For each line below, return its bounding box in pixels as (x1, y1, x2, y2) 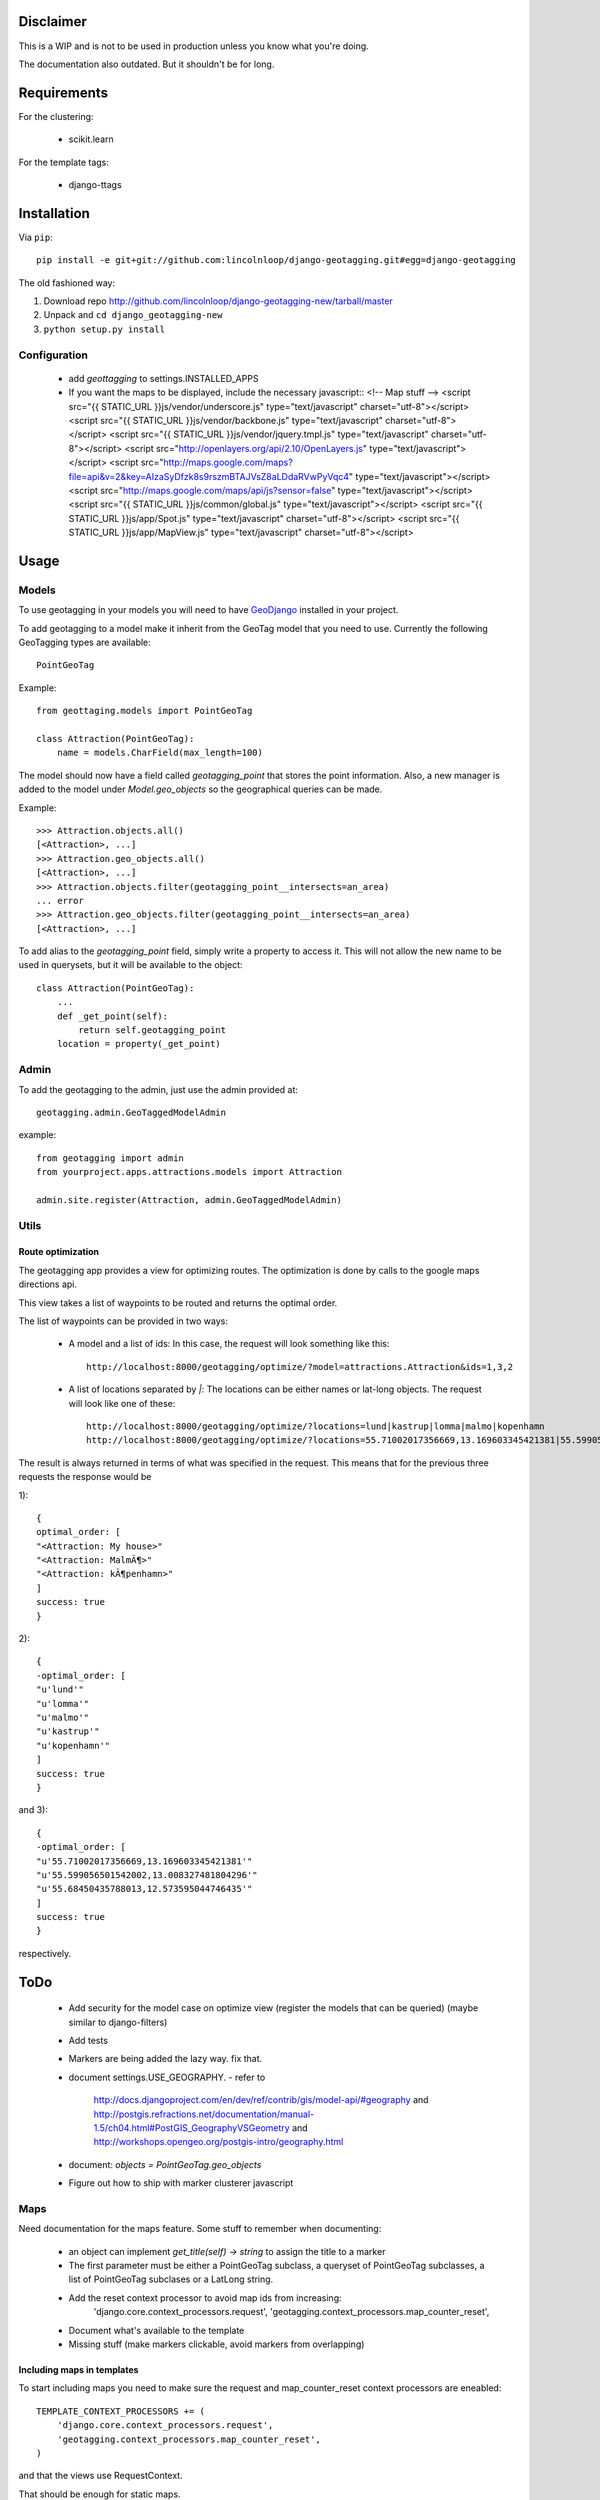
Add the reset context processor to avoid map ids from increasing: (68, 2291, 342, 2304)
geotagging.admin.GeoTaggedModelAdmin (36, 1106, 227, 1118)
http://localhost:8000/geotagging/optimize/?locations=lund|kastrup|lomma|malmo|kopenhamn (86, 1420, 545, 1432)
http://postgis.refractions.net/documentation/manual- (93, 2108, 315, 2120)
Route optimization (18, 1246, 100, 1258)
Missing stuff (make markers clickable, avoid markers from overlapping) (68, 2338, 365, 2350)
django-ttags (68, 178, 122, 190)
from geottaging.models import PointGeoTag (36, 705, 253, 717)
